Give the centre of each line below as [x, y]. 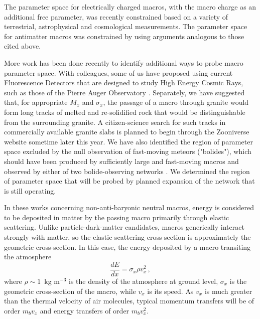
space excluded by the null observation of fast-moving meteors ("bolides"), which [128, 151]
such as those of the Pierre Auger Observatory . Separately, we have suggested [124, 92]
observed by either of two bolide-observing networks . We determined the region [127, 171]
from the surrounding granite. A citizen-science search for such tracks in [115, 122]
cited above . [23, 46]
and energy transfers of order [85, 310]
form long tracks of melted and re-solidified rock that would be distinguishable [125, 112]
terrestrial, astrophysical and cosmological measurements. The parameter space [126, 26]
